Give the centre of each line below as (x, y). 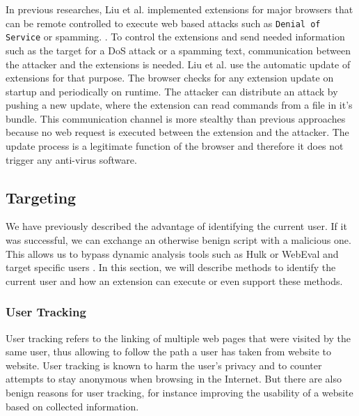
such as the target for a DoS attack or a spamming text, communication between (178, 50)
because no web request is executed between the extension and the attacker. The (177, 132)
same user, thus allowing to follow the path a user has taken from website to (168, 352)
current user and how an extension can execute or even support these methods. (174, 280)
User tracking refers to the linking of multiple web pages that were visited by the (178, 338)
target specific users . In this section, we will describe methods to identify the (171, 267)
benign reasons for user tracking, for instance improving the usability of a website (179, 393)
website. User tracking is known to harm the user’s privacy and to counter (164, 365)
